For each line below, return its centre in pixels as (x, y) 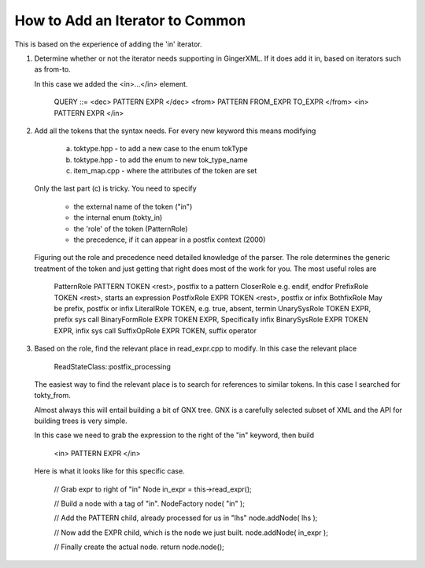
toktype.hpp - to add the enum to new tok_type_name (161, 160)
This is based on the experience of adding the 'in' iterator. (108, 44)
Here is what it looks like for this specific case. (109, 471)
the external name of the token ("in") (133, 206)
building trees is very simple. (81, 421)
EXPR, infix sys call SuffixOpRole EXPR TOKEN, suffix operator (155, 330)
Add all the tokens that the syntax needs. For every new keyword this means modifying (175, 131)
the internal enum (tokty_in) (118, 217)
